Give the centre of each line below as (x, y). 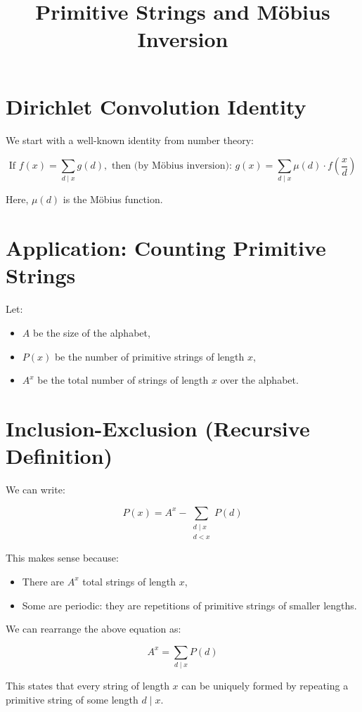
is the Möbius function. (113, 199)
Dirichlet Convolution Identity (156, 106)
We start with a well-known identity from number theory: (130, 140)
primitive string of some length (72, 699)
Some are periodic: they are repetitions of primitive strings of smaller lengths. (189, 605)
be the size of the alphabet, (91, 332)
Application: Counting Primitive (166, 248)
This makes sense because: (62, 558)
